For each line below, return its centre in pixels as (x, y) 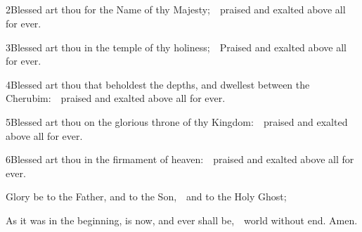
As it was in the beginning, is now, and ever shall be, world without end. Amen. (182, 220)
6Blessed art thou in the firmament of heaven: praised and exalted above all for (180, 159)
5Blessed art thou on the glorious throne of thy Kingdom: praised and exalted (177, 121)
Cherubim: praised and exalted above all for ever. (116, 98)
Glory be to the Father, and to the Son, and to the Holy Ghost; (146, 196)
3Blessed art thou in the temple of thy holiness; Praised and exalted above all (176, 47)
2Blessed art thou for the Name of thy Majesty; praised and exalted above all (176, 9)
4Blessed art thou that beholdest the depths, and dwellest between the (158, 84)
